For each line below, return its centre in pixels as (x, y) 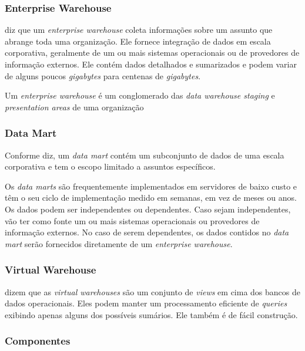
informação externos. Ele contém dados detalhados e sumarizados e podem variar (151, 64)
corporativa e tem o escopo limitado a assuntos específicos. (110, 166)
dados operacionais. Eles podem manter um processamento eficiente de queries (146, 303)
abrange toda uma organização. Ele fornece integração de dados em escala (138, 41)
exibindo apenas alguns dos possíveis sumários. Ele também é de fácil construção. (151, 314)
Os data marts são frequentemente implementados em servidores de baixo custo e (151, 186)
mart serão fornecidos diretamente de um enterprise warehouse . (119, 243)
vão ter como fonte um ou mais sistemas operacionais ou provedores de (132, 220)
